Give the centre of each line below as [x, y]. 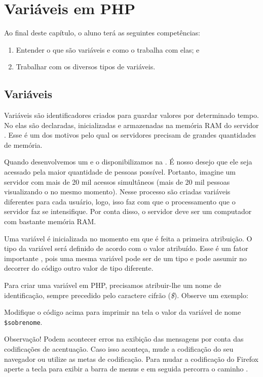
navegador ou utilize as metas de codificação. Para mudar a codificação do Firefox [131, 359]
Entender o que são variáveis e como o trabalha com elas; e [108, 49]
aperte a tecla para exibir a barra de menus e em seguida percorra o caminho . [126, 369]
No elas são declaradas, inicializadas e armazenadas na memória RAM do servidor [131, 125]
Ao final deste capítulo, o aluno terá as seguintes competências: [102, 33]
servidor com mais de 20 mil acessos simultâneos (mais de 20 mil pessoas [117, 181]
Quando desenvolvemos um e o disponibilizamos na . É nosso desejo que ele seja [128, 162]
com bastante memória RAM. [50, 221]
